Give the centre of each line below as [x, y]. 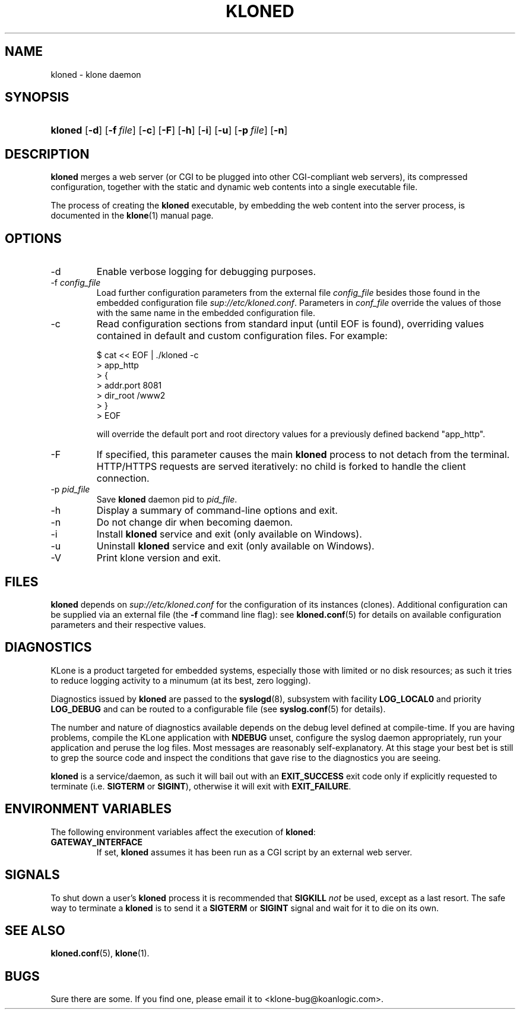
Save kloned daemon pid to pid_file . [167, 500]
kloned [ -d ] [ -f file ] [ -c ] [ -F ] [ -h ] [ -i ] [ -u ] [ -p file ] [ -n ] [169, 130]
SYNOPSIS [37, 97]
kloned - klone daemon [96, 74]
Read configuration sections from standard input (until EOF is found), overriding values [290, 324]
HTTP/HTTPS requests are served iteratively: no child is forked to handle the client [281, 467]
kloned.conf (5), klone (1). [100, 953]
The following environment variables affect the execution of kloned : [183, 832]
